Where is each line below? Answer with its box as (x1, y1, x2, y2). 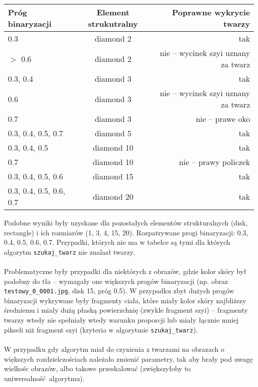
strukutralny (88, 18, 138, 29)
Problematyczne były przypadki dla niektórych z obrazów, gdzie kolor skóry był (4, 266, 247, 276)
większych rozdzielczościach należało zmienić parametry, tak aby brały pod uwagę (4, 353, 253, 364)
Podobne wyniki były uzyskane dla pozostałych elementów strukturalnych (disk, (4, 218, 248, 227)
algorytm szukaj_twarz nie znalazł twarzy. (4, 246, 135, 257)
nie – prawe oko (195, 113, 250, 124)
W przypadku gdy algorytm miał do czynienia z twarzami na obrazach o (4, 343, 224, 354)
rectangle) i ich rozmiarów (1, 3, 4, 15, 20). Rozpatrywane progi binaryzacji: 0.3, (4, 227, 248, 237)
